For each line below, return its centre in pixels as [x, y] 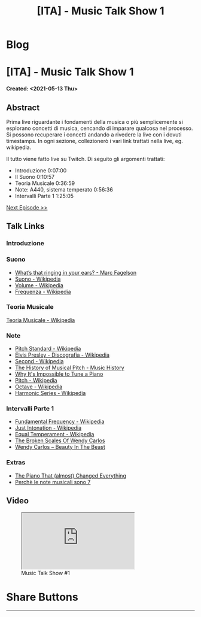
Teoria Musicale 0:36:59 [45, 183]
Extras [16, 463]
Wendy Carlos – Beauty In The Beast [60, 447]
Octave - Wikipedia [39, 387]
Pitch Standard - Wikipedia [48, 349]
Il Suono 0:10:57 [35, 177]
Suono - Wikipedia [38, 279]
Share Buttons [42, 597]
